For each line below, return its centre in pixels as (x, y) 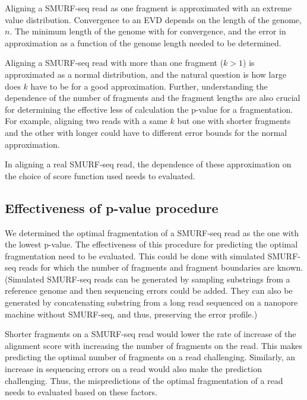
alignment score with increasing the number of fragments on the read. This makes (154, 345)
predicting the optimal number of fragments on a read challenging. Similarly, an (150, 357)
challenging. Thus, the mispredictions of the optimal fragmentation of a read (144, 380)
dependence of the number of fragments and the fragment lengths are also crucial (153, 98)
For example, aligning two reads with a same (86, 121)
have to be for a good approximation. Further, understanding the (149, 86)
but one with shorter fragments (234, 121)
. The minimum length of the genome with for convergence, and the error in (148, 31)
